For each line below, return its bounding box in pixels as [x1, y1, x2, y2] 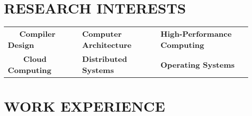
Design [8, 39, 34, 51]
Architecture [82, 39, 132, 51]
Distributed [82, 53, 127, 65]
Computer [82, 28, 122, 40]
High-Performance [160, 28, 232, 40]
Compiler [19, 28, 56, 40]
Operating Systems [160, 58, 235, 70]
